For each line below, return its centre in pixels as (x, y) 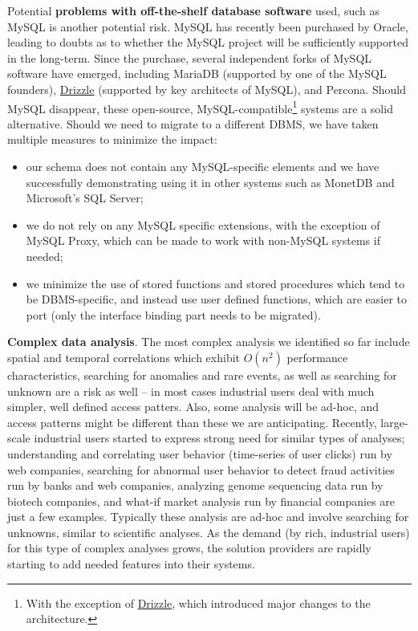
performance (317, 357)
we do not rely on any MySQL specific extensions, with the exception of (203, 224)
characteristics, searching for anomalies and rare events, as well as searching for (202, 375)
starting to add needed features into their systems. (131, 564)
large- (394, 422)
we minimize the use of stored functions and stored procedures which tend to (215, 283)
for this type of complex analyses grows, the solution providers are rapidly (189, 548)
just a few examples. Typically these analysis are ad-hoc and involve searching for (208, 517)
